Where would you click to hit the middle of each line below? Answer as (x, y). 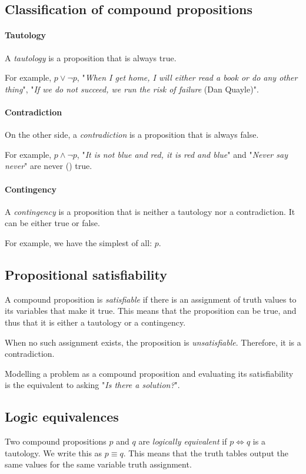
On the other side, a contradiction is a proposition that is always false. (132, 135)
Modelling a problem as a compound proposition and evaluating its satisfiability (149, 373)
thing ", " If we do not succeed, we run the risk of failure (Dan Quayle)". (132, 89)
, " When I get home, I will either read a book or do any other (187, 77)
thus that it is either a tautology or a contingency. (95, 322)
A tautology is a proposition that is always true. (91, 57)
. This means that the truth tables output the (206, 453)
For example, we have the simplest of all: (79, 242)
